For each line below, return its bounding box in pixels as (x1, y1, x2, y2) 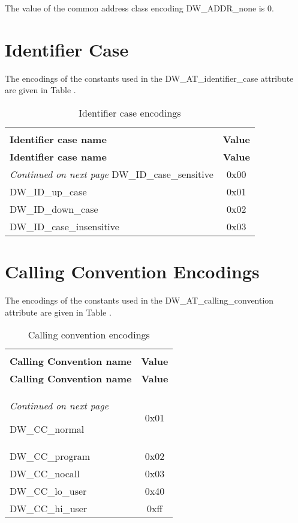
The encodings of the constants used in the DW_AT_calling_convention (5, 294, 274, 307)
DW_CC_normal (10, 422, 85, 436)
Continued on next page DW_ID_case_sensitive (10, 167, 213, 181)
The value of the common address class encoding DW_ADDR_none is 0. (5, 2, 274, 14)
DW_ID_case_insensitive (10, 219, 119, 233)
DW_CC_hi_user (10, 501, 88, 516)
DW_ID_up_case (10, 184, 87, 198)
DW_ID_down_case (10, 201, 98, 216)
